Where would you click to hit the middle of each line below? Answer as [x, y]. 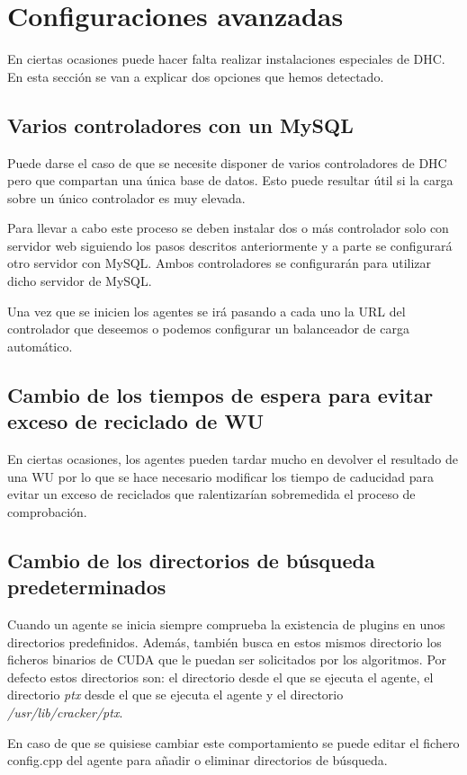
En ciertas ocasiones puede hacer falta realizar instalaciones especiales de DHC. [226, 59]
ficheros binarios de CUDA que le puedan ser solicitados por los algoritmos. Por [227, 659]
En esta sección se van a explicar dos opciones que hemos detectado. [196, 76]
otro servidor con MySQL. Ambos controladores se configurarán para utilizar [220, 263]
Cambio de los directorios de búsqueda [191, 560]
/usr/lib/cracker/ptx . [65, 712]
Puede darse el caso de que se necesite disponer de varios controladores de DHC [227, 162]
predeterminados [87, 587]
